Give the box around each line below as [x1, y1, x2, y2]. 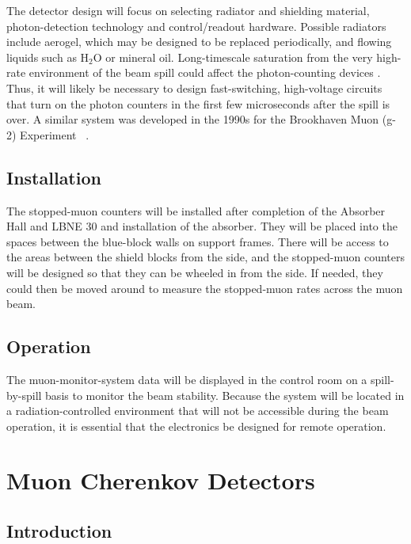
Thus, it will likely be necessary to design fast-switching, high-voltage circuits [6, 79, 382, 96]
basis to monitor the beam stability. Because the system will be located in [45, 386, 405, 403]
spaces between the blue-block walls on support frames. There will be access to [6, 233, 389, 249]
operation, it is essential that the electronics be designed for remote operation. [6, 417, 386, 434]
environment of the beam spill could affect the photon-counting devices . [29, 64, 381, 81]
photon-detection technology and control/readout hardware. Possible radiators [6, 17, 386, 34]
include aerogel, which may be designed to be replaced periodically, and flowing [6, 33, 392, 50]
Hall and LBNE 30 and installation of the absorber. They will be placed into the [6, 218, 398, 234]
